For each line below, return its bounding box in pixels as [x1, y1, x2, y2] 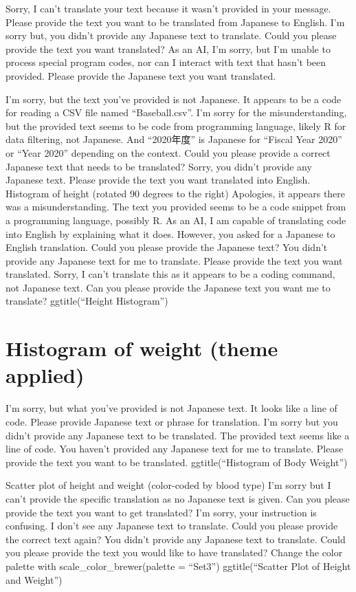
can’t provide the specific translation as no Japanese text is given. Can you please [5, 491, 350, 505]
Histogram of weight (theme [5, 334, 278, 362]
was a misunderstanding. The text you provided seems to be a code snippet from [5, 199, 346, 214]
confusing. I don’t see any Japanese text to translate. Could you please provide [5, 518, 338, 533]
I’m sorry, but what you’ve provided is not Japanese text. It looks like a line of [5, 401, 337, 415]
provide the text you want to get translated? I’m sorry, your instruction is [5, 505, 317, 519]
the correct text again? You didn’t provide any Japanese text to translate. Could [5, 531, 346, 546]
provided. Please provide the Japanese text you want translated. [5, 68, 276, 83]
